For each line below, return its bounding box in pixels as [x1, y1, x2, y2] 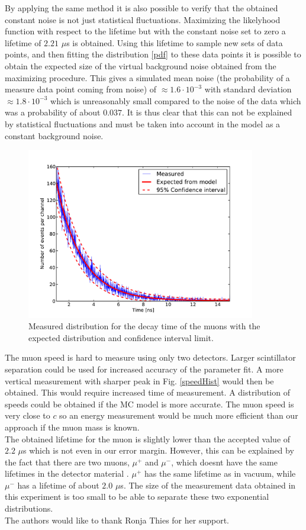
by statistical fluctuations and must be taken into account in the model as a [5, 117, 281, 130]
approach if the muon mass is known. [5, 420, 140, 433]
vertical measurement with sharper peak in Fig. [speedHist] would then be [5, 374, 274, 387]
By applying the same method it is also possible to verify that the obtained [5, 2, 278, 14]
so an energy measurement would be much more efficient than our [59, 409, 298, 422]
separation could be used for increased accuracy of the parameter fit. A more [5, 362, 284, 375]
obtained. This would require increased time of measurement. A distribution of [5, 386, 290, 399]
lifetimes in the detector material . [5, 467, 129, 480]
